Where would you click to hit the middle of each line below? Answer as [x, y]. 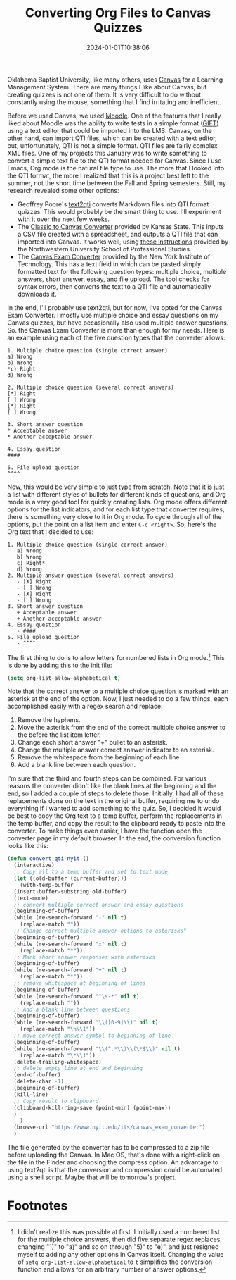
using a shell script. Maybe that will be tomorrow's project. [92, 1177]
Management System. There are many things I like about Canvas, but [107, 87]
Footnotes [38, 1206]
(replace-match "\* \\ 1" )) [58, 1055]
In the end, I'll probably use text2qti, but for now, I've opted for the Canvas [115, 307]
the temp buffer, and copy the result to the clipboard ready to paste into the [117, 824]
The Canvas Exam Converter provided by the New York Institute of [114, 256]
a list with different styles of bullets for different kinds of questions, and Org [117, 494]
